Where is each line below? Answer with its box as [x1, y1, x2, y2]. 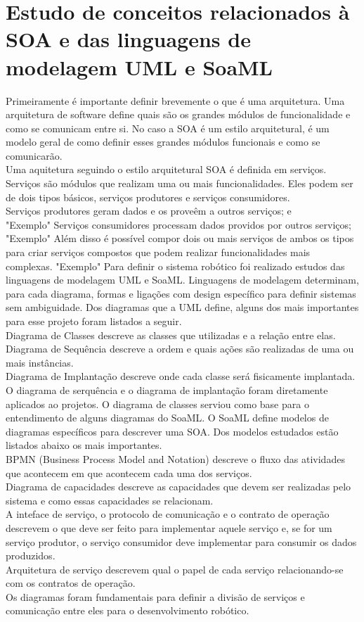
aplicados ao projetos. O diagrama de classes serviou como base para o [6, 396, 309, 411]
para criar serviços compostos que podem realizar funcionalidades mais [6, 245, 311, 260]
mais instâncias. [6, 355, 74, 369]
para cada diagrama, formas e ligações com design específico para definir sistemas [6, 286, 356, 300]
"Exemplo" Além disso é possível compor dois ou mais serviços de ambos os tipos [6, 231, 354, 246]
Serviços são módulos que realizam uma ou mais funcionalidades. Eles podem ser [6, 176, 353, 191]
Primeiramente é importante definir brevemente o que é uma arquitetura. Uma [6, 93, 345, 108]
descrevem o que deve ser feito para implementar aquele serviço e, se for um [6, 520, 332, 535]
